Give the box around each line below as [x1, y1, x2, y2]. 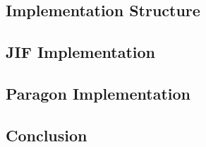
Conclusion [6, 124, 87, 146]
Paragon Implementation [6, 82, 190, 104]
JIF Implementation [6, 41, 155, 63]
